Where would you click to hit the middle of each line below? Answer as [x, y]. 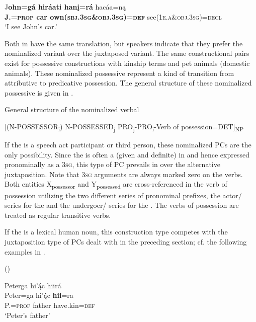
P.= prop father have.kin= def [50, 305]
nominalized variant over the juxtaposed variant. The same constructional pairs [127, 53]
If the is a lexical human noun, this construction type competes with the [116, 232]
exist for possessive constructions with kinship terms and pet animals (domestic [127, 63]
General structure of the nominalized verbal [72, 109]
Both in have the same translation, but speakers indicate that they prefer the [124, 43]
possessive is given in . [39, 92]
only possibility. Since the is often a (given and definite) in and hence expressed [127, 154]
